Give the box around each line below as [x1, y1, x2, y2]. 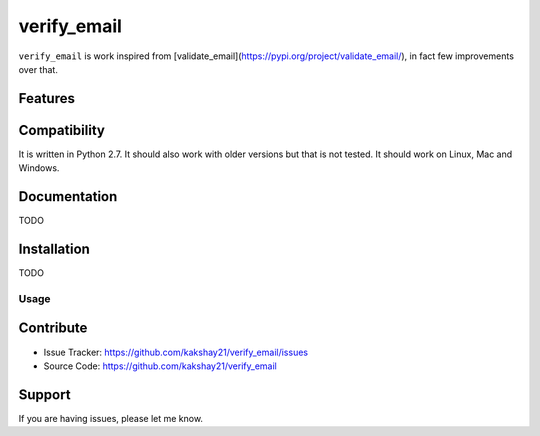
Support [18, 386, 71, 403]
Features [18, 90, 75, 107]
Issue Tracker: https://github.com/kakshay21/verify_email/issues [43, 346, 309, 358]
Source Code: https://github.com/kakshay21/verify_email [43, 360, 277, 372]
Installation [18, 240, 90, 257]
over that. [18, 63, 59, 75]
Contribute [18, 320, 88, 337]
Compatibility [18, 121, 105, 139]
